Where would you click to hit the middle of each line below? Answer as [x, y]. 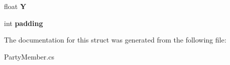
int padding [24, 23]
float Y [15, 6]
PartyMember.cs [29, 56]
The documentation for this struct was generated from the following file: [115, 40]
